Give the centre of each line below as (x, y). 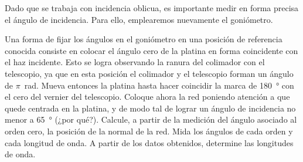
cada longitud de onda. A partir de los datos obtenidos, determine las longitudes (149, 142)
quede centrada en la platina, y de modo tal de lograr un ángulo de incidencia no (150, 108)
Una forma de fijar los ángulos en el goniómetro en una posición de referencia (144, 39)
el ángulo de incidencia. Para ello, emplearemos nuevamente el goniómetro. (139, 19)
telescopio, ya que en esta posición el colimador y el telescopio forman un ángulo (149, 73)
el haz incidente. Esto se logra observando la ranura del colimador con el (135, 62)
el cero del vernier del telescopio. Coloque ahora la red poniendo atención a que (147, 97)
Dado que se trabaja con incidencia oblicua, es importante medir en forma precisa (152, 8)
